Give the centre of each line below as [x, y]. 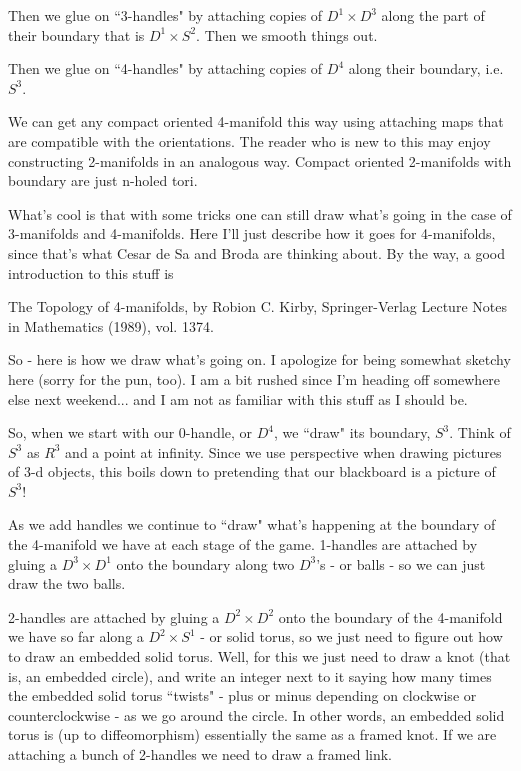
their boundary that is [76, 34]
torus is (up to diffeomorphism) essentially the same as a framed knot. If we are [252, 734]
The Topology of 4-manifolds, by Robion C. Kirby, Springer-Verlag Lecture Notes [257, 306]
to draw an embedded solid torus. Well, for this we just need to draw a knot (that [259, 656]
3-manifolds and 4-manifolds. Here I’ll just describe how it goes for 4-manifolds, [252, 233]
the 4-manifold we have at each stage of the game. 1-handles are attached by [243, 544]
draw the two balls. [67, 583]
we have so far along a [76, 636]
